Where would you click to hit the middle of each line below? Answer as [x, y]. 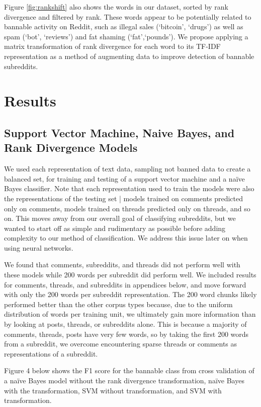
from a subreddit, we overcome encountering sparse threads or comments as [121, 344]
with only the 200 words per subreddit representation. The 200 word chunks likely [130, 294]
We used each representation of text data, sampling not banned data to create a [127, 169]
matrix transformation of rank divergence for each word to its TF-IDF [112, 46]
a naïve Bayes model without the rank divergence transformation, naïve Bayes [124, 380]
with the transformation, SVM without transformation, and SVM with [113, 390]
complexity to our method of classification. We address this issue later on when [126, 238]
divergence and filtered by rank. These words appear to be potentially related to [128, 16]
